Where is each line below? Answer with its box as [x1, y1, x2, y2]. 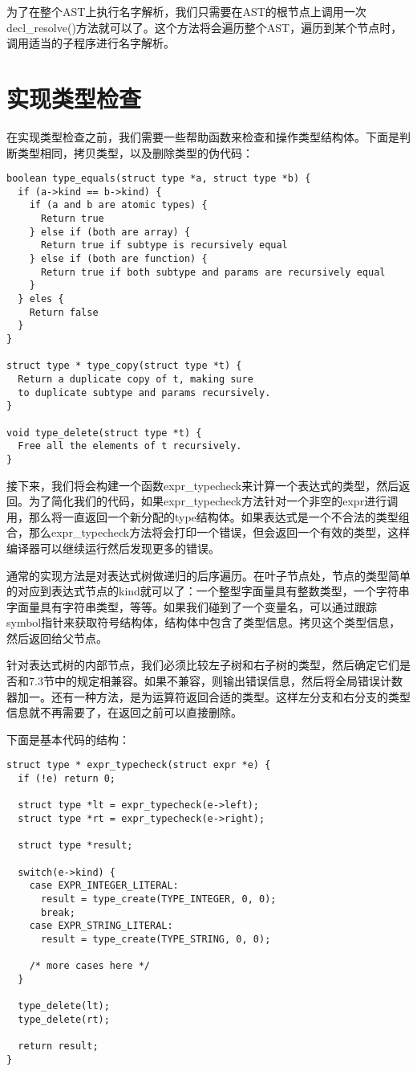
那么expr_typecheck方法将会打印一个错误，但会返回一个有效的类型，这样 [28, 524, 411, 541]
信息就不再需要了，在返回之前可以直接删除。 [6, 704, 242, 721]
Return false [29, 306, 99, 318]
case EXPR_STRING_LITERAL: [29, 920, 173, 932]
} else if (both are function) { [29, 253, 208, 265]
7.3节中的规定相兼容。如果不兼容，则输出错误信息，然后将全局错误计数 [28, 672, 403, 689]
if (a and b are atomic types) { [29, 199, 208, 211]
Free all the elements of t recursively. [18, 440, 242, 452]
